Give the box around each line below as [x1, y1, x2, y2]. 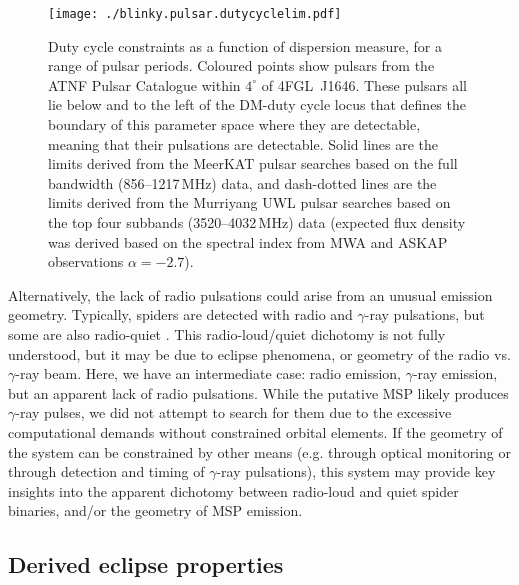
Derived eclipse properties [8, 549, 284, 580]
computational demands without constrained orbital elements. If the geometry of [8, 421, 503, 442]
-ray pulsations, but [364, 304, 485, 325]
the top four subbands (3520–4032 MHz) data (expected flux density [48, 212, 466, 232]
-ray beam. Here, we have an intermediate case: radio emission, [15, 363, 401, 384]
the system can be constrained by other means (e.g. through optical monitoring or [8, 441, 511, 462]
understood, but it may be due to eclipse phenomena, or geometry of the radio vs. [8, 343, 511, 364]
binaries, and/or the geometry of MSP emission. [8, 500, 303, 521]
